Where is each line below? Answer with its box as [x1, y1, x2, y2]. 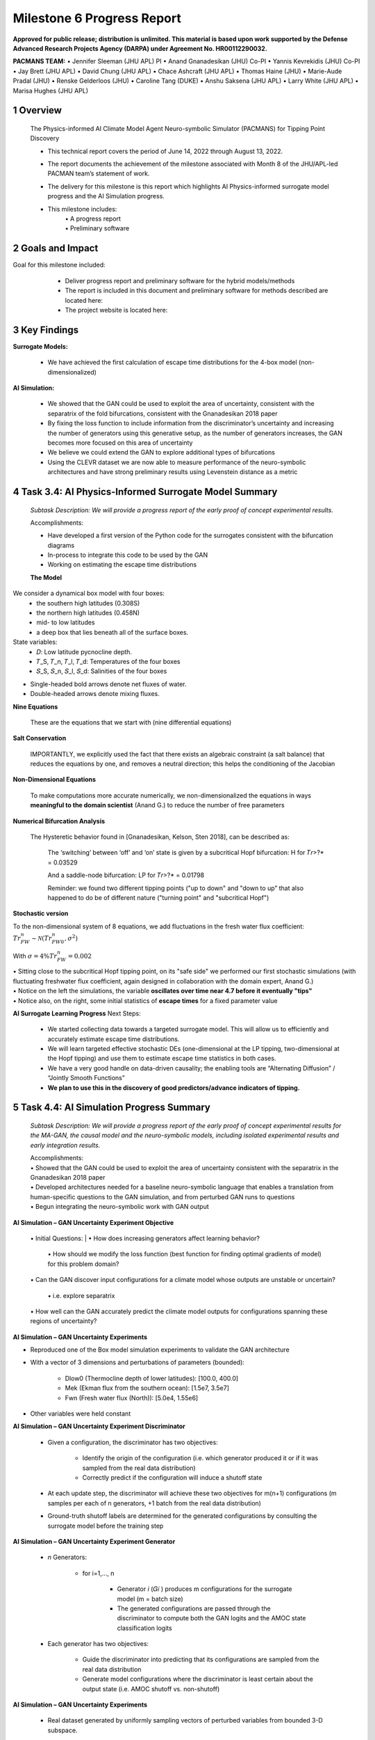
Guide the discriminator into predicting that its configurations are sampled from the [82, 1655, 319, 1663]
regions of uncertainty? [30, 1317, 97, 1325]
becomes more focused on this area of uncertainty [47, 438, 193, 447]
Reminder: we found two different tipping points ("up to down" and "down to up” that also [47, 884, 304, 892]
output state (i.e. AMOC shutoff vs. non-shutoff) [82, 1684, 220, 1693]
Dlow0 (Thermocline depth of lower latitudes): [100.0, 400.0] [65, 1374, 239, 1382]
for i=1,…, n [82, 1569, 115, 1577]
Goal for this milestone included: [12, 261, 106, 269]
